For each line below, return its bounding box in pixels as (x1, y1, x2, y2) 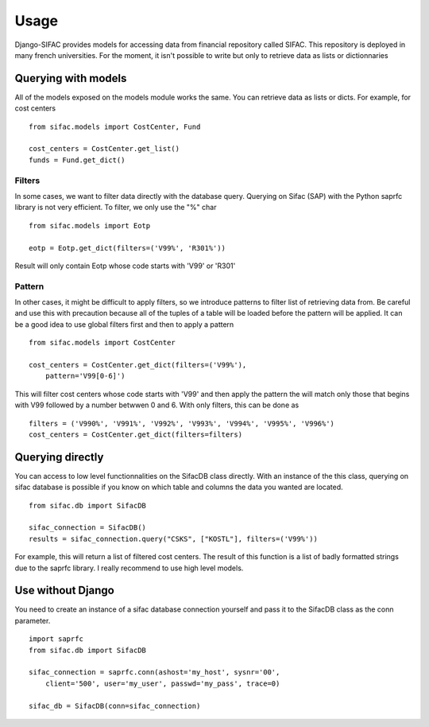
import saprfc (29, 635, 83, 643)
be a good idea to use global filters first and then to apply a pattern (14, 319, 234, 329)
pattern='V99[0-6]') (44, 371, 126, 381)
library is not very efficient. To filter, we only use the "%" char (14, 203, 217, 212)
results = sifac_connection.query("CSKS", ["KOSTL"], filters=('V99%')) (29, 534, 318, 543)
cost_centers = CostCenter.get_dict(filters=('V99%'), (29, 360, 247, 369)
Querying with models (14, 72, 127, 85)
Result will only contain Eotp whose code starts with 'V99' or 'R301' (14, 261, 236, 270)
